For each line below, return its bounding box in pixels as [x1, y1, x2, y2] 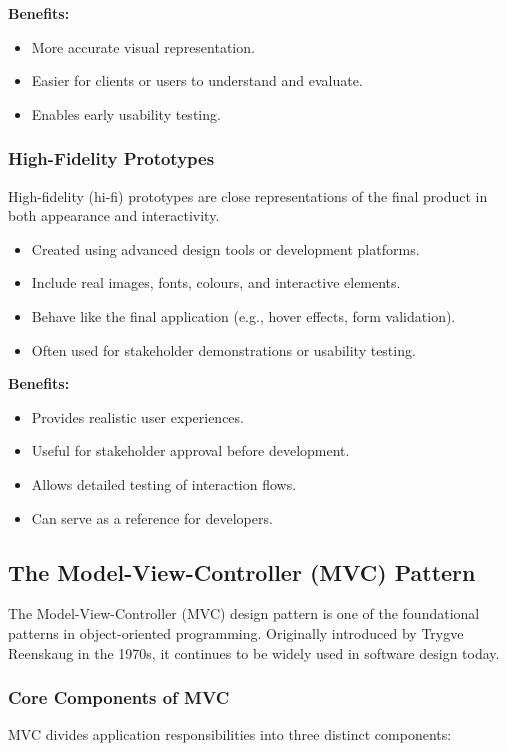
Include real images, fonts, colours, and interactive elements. [31, 272, 401, 293]
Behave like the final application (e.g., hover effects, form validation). [31, 305, 456, 326]
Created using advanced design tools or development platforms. [31, 238, 420, 259]
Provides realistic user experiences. [31, 406, 244, 427]
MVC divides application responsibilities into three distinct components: [8, 724, 452, 745]
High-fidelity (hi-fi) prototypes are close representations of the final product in [8, 185, 488, 206]
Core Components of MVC [8, 685, 230, 710]
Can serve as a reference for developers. [31, 507, 273, 528]
